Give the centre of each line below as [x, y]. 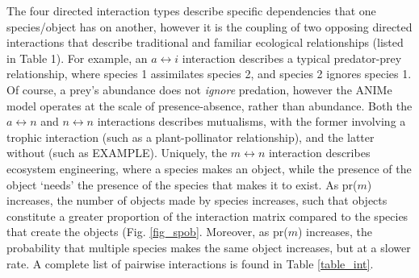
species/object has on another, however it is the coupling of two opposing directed [209, 26]
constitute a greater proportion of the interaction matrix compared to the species [207, 216]
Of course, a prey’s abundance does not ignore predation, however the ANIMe [199, 89]
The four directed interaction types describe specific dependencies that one [191, 10]
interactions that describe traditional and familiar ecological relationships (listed [205, 42]
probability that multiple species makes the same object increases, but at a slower [209, 247]
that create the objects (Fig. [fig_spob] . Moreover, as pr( [147, 232]
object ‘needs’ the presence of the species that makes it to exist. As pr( [182, 184]
